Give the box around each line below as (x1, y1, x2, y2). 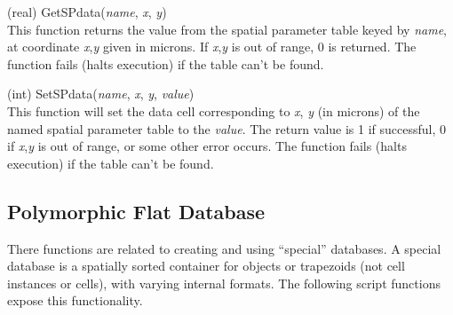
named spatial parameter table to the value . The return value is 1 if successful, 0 (7, 119, 447, 138)
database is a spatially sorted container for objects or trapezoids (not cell (7, 256, 405, 275)
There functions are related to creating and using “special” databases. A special (7, 239, 441, 257)
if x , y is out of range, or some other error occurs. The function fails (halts (7, 137, 407, 155)
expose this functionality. (7, 291, 143, 310)
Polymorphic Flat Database (7, 197, 266, 224)
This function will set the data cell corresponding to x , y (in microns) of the (7, 101, 420, 120)
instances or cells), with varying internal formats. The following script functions (7, 273, 441, 292)
